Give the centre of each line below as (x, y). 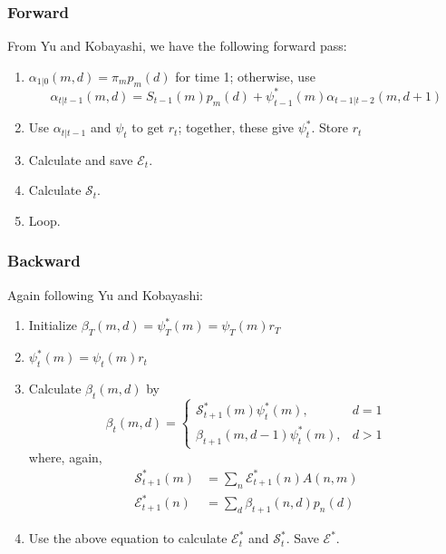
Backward (44, 261)
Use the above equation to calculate (128, 538)
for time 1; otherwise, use (245, 76)
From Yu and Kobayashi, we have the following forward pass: (177, 46)
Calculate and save (81, 159)
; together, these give (236, 127)
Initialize (53, 325)
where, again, (65, 457)
